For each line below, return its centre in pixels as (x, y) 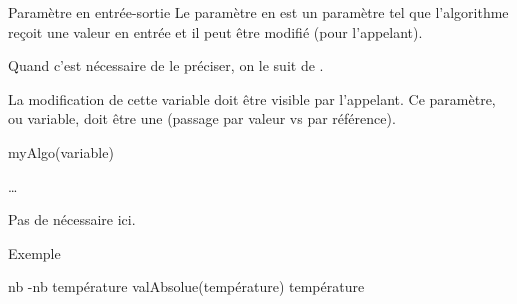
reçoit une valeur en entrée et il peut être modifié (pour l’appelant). (215, 31)
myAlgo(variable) (61, 151)
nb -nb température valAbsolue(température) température (186, 286)
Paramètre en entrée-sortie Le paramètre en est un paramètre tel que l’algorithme (258, 12)
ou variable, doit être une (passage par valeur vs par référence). (202, 118)
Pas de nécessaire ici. (72, 219)
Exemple (34, 252)
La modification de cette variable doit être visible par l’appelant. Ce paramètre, (252, 98)
